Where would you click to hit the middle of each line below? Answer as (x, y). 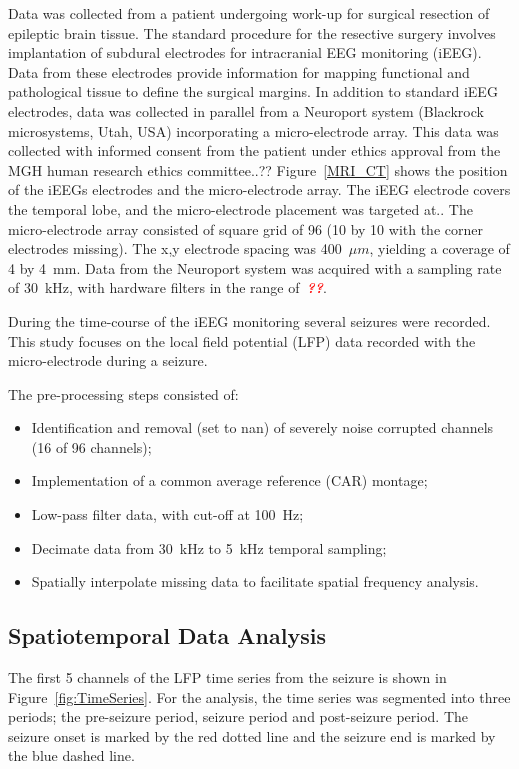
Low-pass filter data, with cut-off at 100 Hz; (167, 514)
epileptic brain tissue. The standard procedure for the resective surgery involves (252, 32)
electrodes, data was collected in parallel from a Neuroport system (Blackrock (246, 110)
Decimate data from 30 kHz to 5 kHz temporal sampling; (209, 547)
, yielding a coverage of (439, 248)
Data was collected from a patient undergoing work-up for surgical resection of (249, 13)
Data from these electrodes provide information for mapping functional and (239, 71)
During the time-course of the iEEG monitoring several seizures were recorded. (249, 320)
